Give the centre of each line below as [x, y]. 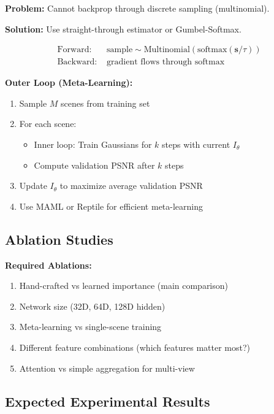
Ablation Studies [59, 239]
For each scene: [48, 124]
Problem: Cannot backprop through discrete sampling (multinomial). [137, 8]
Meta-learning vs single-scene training [90, 327]
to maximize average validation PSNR [131, 186]
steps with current [196, 144]
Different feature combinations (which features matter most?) [135, 347]
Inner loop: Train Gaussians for [93, 144]
